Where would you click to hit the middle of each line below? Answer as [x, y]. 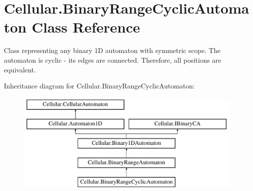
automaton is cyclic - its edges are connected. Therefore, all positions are [113, 60]
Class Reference [86, 27]
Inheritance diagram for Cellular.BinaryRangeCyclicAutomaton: [99, 86]
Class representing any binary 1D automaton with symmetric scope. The [112, 50]
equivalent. [20, 69]
